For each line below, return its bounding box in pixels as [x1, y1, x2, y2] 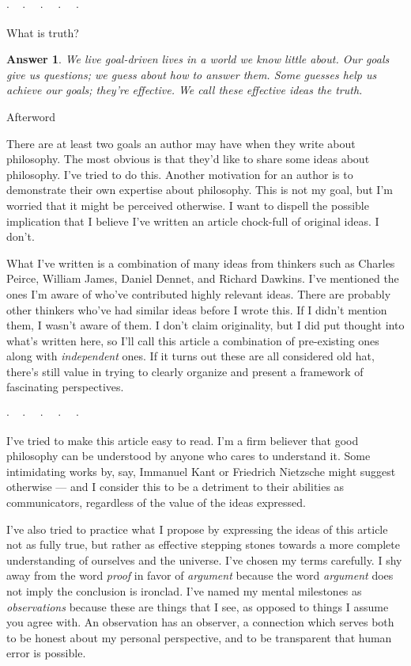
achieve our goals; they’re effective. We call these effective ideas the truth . [6, 82, 363, 98]
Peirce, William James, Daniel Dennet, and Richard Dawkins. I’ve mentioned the [6, 270, 399, 287]
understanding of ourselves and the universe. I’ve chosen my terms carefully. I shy [6, 551, 402, 568]
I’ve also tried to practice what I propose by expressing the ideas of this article [6, 520, 388, 537]
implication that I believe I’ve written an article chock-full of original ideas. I [6, 212, 379, 229]
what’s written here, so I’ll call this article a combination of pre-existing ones [6, 332, 379, 348]
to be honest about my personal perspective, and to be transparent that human [6, 629, 392, 645]
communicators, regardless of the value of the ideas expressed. [6, 494, 306, 511]
